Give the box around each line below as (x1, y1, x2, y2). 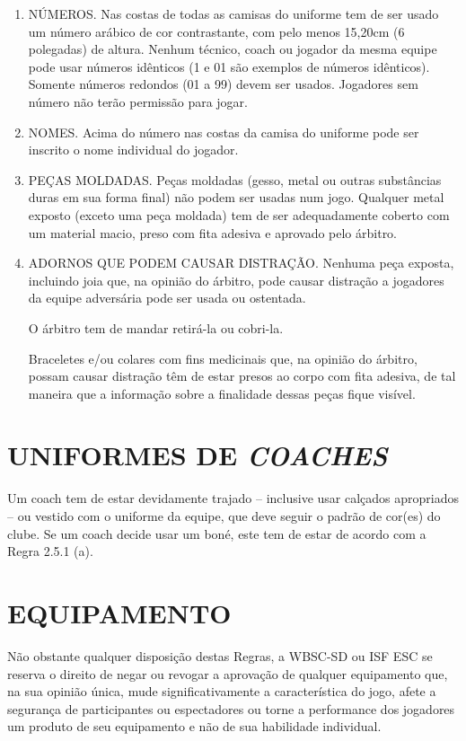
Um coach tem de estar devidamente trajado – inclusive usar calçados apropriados (7, 489, 459, 507)
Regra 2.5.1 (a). (7, 542, 93, 560)
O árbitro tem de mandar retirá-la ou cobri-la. (28, 318, 284, 337)
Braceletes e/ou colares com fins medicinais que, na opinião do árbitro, (28, 348, 418, 367)
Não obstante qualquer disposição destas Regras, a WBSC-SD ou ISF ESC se (7, 646, 433, 665)
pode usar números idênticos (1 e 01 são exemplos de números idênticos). (28, 57, 430, 75)
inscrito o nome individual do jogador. (28, 140, 239, 159)
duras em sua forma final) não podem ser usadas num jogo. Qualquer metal (28, 188, 444, 207)
